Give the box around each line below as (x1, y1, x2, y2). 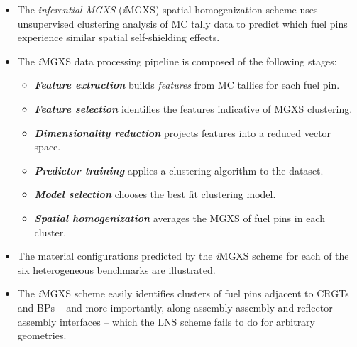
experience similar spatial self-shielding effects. (17, 30, 220, 45)
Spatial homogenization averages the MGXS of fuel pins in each (34, 210, 325, 225)
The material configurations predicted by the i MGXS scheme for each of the (17, 248, 349, 263)
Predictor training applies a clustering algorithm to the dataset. (34, 163, 324, 177)
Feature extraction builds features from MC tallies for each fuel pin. (34, 77, 340, 92)
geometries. (17, 328, 67, 343)
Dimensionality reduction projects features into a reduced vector (34, 125, 331, 140)
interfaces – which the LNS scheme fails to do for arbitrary (60, 314, 316, 329)
